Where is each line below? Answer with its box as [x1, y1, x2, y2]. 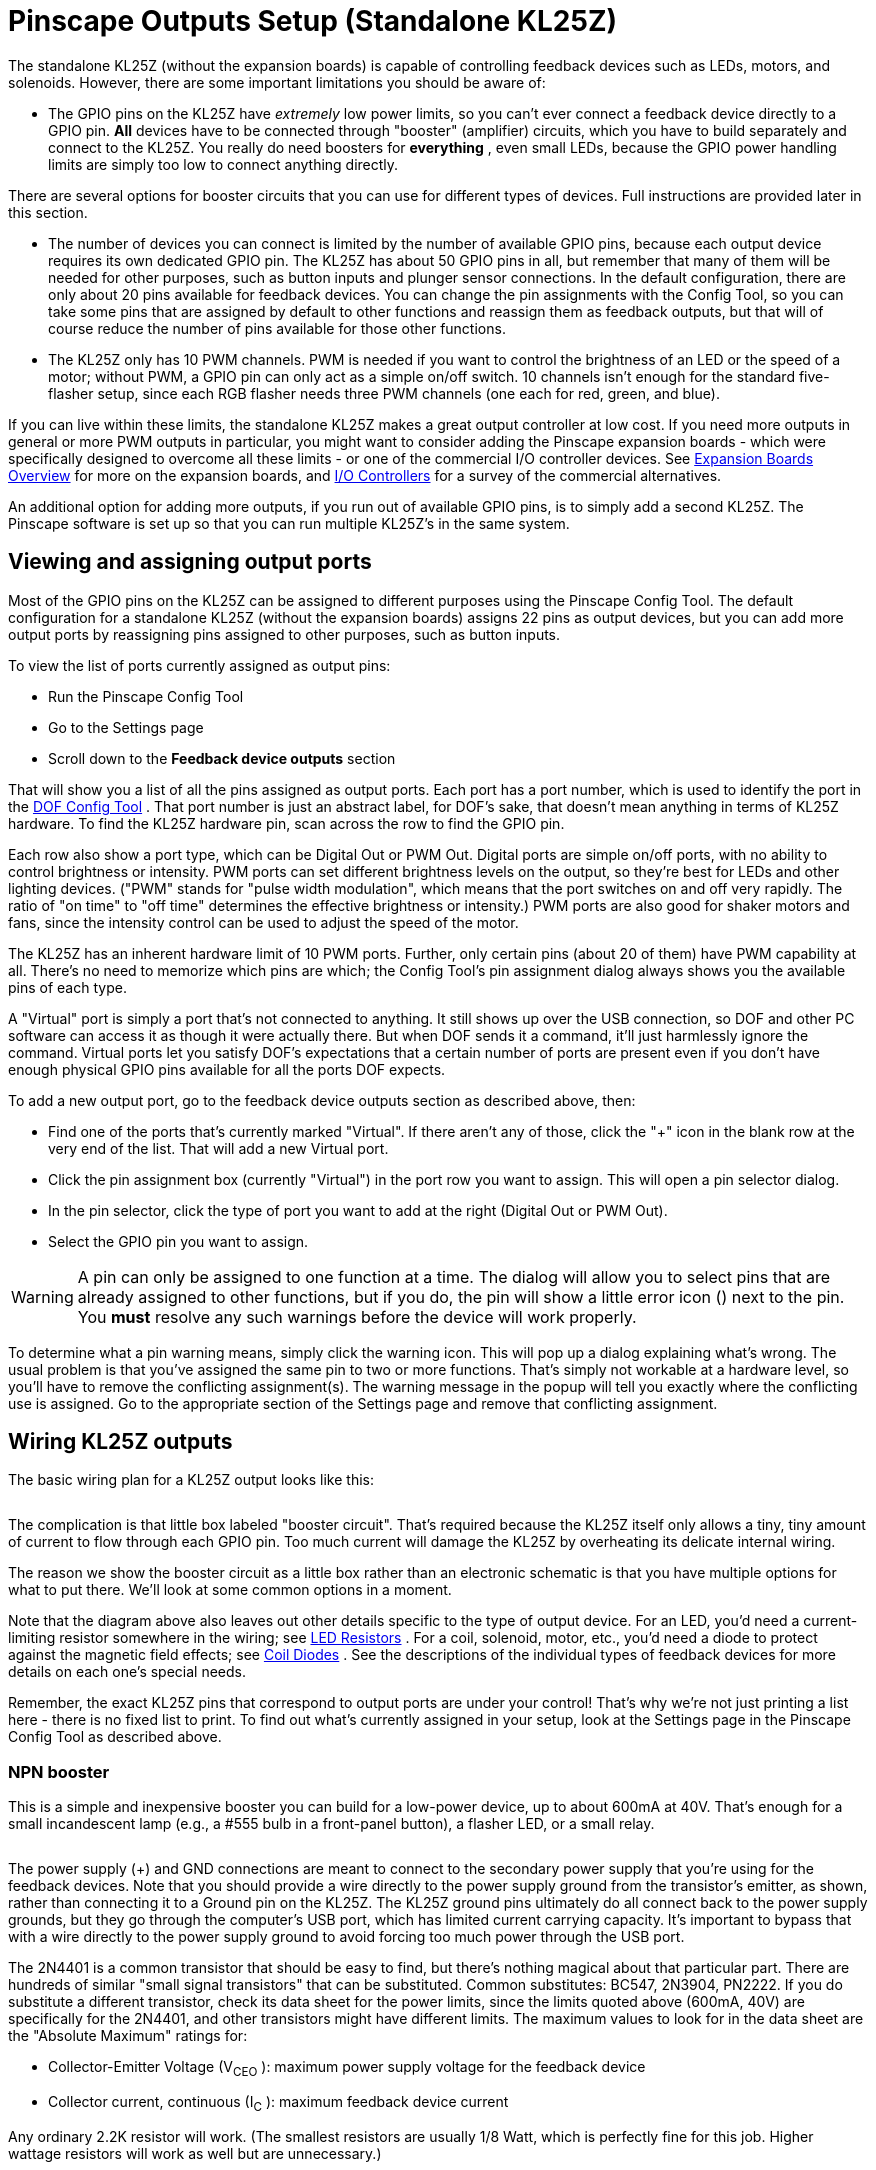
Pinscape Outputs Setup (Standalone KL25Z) [8, 4, 618, 38]
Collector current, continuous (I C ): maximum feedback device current [48, 2092, 509, 2114]
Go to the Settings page [48, 718, 204, 736]
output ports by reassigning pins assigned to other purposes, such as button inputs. [8, 625, 561, 643]
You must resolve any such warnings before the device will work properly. [77, 1306, 637, 1327]
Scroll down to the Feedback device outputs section [48, 749, 396, 767]
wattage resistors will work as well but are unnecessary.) [8, 2144, 382, 2162]
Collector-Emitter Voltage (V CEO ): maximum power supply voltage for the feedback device [48, 2058, 646, 2079]
